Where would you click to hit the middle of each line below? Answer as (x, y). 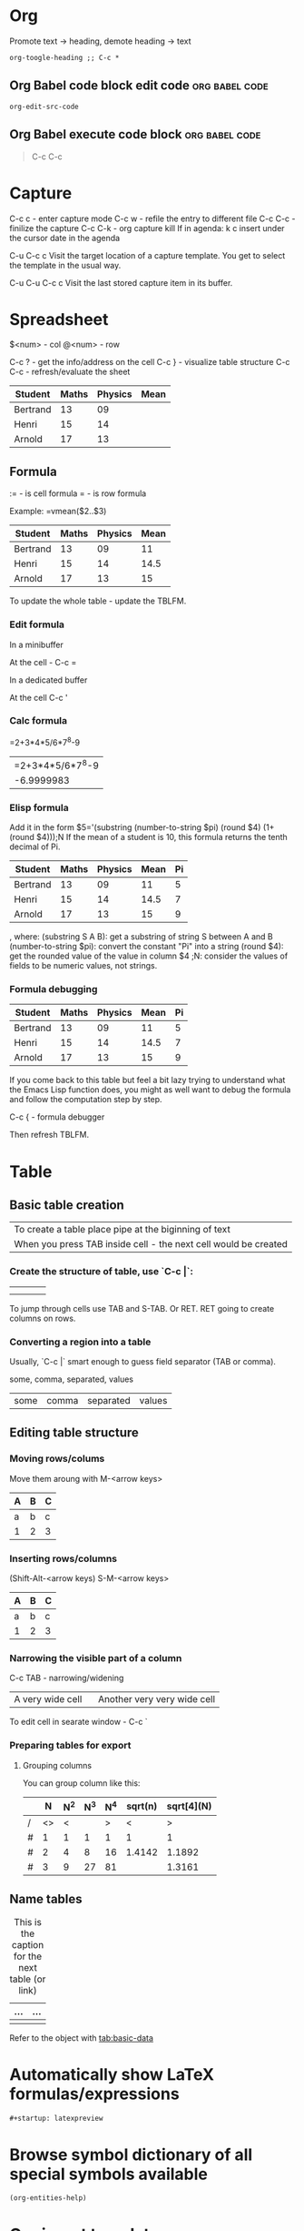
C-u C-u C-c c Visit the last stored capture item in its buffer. (121, 282)
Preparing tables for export (70, 1746)
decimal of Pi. (35, 847)
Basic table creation (67, 1205)
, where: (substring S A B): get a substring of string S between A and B (142, 937)
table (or (28, 1979)
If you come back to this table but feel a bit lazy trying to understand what (147, 1080)
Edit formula (37, 624)
